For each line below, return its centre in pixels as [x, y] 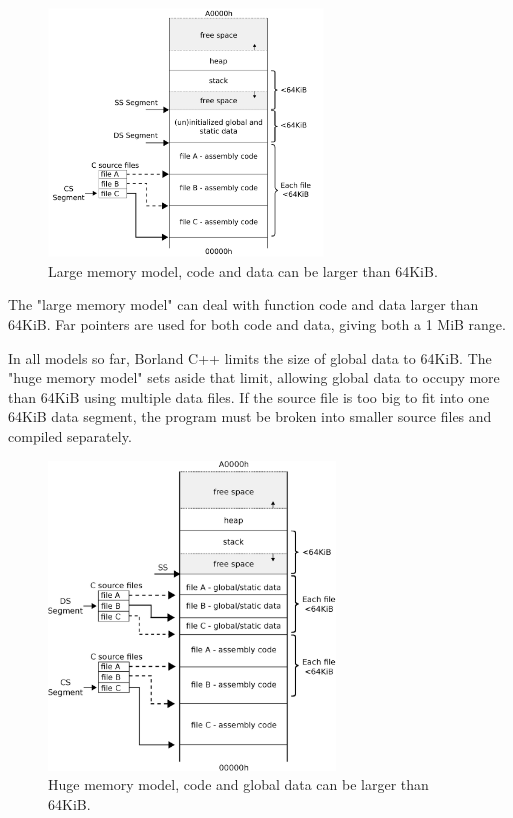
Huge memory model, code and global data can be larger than [238, 784]
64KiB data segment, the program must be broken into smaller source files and [250, 416]
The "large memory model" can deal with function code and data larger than [243, 304]
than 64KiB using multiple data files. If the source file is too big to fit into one [249, 396]
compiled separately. [70, 435]
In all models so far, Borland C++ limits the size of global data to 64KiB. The [250, 357]
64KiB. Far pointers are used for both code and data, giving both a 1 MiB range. [257, 323]
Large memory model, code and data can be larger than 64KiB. [243, 270]
